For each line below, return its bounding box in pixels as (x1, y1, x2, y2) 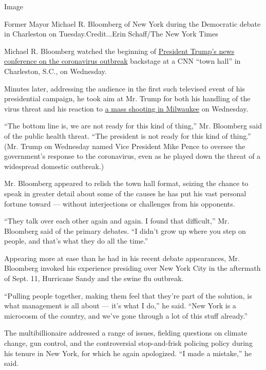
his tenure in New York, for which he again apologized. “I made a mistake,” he (4, 347, 252, 358)
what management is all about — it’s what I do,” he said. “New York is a (4, 300, 236, 311)
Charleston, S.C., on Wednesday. (4, 65, 107, 76)
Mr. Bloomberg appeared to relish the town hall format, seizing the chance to (4, 178, 249, 189)
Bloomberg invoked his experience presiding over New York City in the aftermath (4, 263, 261, 273)
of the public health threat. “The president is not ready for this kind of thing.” (4, 130, 251, 141)
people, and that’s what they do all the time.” (4, 235, 148, 246)
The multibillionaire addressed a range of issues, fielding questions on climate (4, 327, 248, 338)
